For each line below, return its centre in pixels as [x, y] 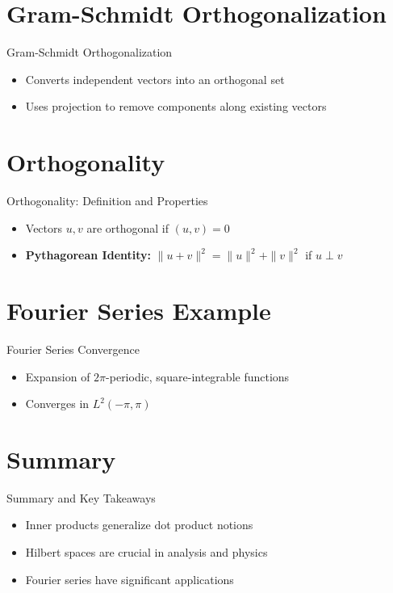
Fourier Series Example [139, 310]
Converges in [57, 404]
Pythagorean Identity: [88, 255]
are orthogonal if [128, 227]
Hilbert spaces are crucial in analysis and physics [146, 552]
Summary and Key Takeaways [81, 497]
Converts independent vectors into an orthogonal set [155, 79]
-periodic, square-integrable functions [198, 376]
